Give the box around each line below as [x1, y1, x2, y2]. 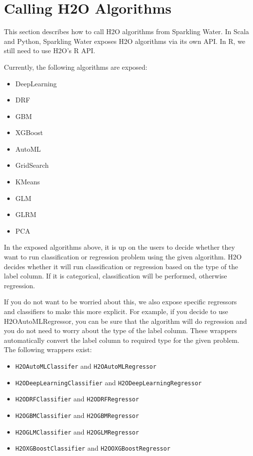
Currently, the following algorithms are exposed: [4, 61, 147, 72]
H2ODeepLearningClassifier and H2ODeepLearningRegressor [15, 377, 202, 387]
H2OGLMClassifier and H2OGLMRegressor [15, 426, 139, 436]
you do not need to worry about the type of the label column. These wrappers [4, 325, 237, 336]
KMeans [15, 177, 40, 187]
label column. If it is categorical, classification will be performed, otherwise [4, 271, 227, 281]
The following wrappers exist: [4, 344, 92, 355]
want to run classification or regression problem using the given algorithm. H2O [4, 252, 242, 262]
